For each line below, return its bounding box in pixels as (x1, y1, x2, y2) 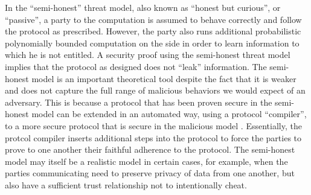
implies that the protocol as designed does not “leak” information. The (5, 60, 267, 72)
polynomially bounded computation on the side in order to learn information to (5, 36, 300, 49)
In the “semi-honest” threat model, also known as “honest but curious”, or (5, 1, 281, 13)
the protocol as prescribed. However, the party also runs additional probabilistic (5, 25, 301, 37)
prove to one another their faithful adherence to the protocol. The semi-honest (5, 143, 295, 156)
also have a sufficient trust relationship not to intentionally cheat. (5, 178, 247, 191)
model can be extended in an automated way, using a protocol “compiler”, (31, 107, 307, 120)
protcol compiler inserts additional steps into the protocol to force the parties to (5, 131, 302, 144)
